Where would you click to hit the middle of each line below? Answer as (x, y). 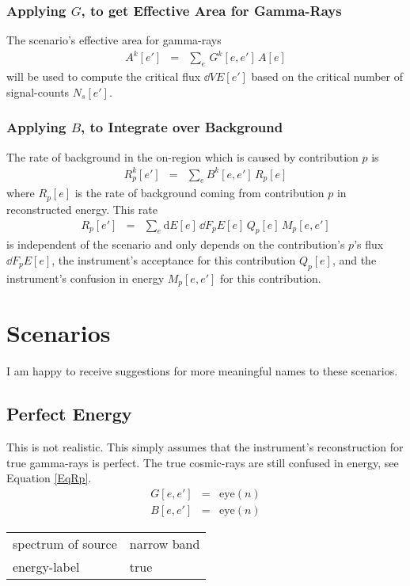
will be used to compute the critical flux (104, 76)
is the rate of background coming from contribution (199, 193)
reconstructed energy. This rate (82, 209)
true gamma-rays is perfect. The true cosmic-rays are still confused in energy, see (203, 462)
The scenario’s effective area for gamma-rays (114, 40)
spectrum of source (65, 543)
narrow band (165, 543)
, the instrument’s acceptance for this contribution (174, 259)
